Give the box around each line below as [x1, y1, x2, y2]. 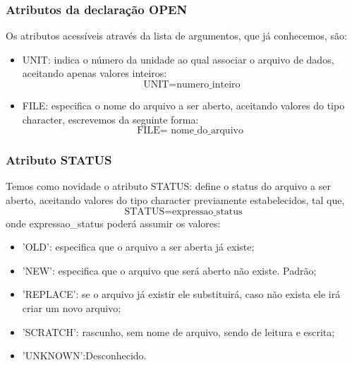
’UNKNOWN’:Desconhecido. [22, 348, 147, 363]
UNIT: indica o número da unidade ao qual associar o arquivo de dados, [22, 52, 334, 66]
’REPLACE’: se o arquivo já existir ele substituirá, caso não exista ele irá [22, 287, 341, 301]
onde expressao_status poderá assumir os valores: [6, 215, 221, 230]
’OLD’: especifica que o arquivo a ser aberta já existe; [22, 239, 255, 254]
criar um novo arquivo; [22, 300, 121, 315]
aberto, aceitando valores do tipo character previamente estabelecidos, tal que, [6, 193, 345, 207]
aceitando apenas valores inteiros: [22, 66, 167, 80]
